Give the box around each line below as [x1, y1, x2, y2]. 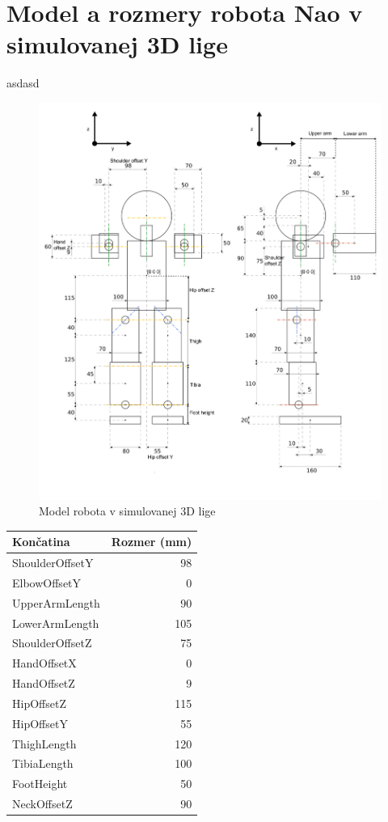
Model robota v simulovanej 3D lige [39, 502, 216, 519]
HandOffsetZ [12, 675, 75, 692]
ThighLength [12, 735, 77, 752]
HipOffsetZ [12, 694, 66, 711]
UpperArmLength [12, 594, 100, 611]
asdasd [6, 74, 40, 91]
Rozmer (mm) [111, 533, 192, 550]
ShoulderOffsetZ [12, 634, 92, 651]
